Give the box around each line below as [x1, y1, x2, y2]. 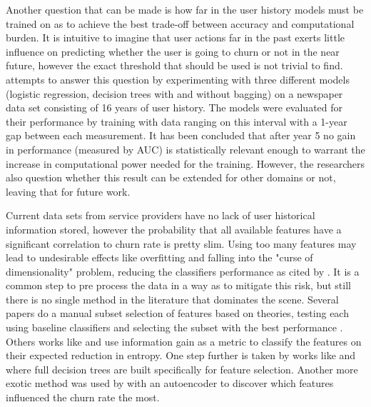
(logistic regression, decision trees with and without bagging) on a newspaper [6, 86, 343, 101]
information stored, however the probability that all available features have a [6, 221, 342, 236]
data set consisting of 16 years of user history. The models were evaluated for [6, 100, 343, 115]
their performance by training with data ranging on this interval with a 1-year [6, 114, 347, 129]
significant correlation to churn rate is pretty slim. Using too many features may [6, 236, 357, 251]
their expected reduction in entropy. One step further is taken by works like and [6, 348, 356, 363]
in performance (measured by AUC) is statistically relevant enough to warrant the [6, 141, 365, 156]
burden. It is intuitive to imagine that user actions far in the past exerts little [6, 30, 345, 45]
